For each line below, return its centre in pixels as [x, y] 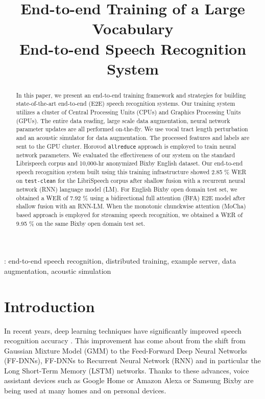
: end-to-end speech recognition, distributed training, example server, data [120, 261]
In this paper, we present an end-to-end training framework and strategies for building [131, 95]
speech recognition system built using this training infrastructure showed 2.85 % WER [131, 172]
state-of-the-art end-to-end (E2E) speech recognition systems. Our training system [126, 103]
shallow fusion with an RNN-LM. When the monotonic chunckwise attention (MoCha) [131, 206]
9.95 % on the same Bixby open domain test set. [81, 223]
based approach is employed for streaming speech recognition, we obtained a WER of [129, 214]
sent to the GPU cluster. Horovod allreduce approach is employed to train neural [126, 146]
